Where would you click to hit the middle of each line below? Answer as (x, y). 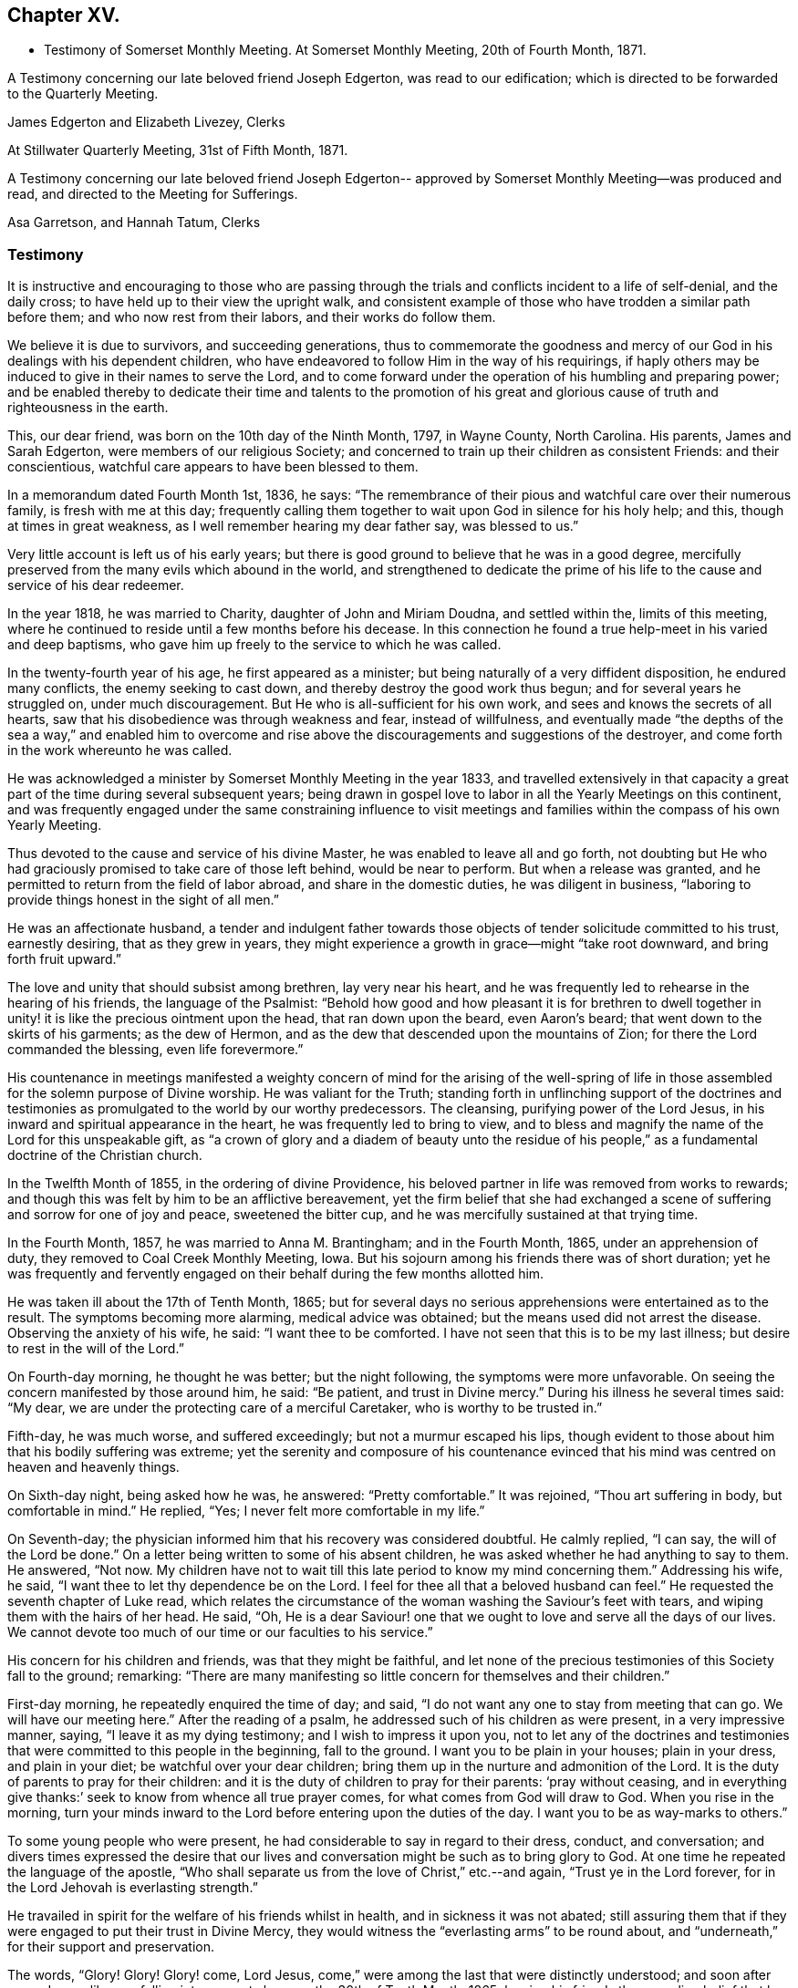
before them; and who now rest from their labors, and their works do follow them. (252, 317)
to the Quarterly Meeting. (83, 94)
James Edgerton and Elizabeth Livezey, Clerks (146, 122)
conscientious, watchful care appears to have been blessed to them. (213, 467)
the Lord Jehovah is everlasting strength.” (133, 1888)
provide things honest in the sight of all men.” (144, 900)
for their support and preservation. (111, 1947)
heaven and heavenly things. (93, 1467)
